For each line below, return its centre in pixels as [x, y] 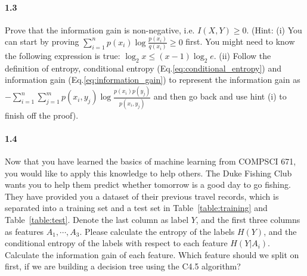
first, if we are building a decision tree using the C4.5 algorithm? [123, 266]
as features [24, 231]
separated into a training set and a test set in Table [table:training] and [136, 208]
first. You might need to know [240, 41]
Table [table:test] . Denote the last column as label [97, 219]
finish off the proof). [42, 115]
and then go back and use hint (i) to [220, 96]
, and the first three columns [248, 219]
